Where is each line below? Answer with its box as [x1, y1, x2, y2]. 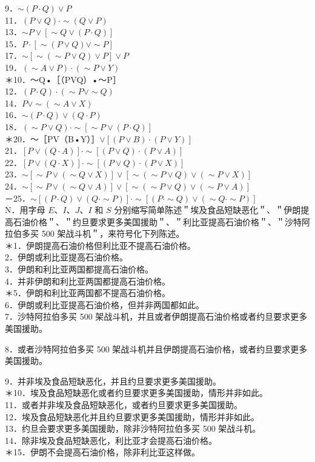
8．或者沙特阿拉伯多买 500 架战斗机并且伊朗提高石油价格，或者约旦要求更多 [5, 342, 308, 355]
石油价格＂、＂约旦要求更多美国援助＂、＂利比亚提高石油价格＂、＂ [13, 215, 285, 228]
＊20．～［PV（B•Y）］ [5, 132, 100, 145]
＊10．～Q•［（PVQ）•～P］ [5, 73, 121, 85]
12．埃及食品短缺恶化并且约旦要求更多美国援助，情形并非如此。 [5, 410, 259, 423]
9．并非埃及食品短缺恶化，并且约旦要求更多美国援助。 [5, 374, 221, 387]
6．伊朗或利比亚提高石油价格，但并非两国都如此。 [5, 298, 204, 311]
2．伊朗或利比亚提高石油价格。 [5, 251, 128, 263]
